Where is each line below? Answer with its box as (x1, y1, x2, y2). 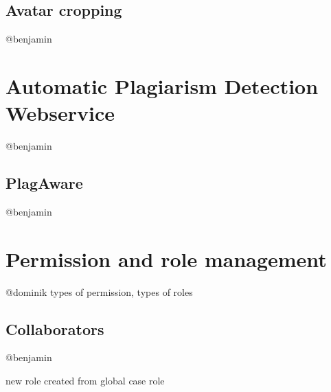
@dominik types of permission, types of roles (5, 284, 193, 299)
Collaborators (5, 318, 104, 339)
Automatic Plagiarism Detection (5, 71, 319, 100)
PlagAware (5, 172, 83, 194)
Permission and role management (5, 244, 327, 273)
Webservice (5, 99, 115, 127)
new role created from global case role (5, 373, 165, 388)
